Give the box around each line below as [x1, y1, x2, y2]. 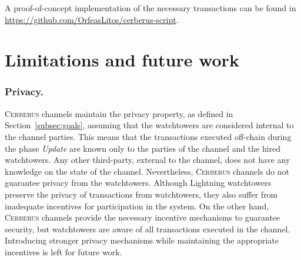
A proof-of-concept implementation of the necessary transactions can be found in [5, 2, 296, 14]
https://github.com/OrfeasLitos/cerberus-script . [5, 13, 179, 25]
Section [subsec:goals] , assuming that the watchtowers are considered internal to [5, 119, 294, 131]
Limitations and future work [5, 48, 239, 72]
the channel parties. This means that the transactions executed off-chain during [5, 130, 292, 142]
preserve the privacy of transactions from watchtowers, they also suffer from [5, 188, 278, 200]
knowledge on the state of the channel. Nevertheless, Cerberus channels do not [5, 165, 290, 177]
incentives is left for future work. [5, 245, 122, 258]
